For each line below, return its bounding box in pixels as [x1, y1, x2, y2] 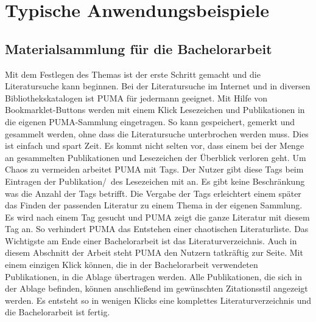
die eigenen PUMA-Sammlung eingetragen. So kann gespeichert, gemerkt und [5, 115, 295, 128]
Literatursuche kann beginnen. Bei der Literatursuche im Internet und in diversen [5, 80, 311, 92]
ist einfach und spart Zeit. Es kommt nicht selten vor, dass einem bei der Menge [5, 139, 304, 152]
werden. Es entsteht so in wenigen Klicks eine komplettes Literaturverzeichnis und [5, 293, 312, 306]
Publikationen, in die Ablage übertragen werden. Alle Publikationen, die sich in [5, 270, 302, 283]
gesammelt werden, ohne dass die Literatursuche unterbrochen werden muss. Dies [5, 127, 309, 140]
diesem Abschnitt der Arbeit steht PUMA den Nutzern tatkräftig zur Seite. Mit [5, 246, 303, 259]
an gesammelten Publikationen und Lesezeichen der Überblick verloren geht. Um [5, 151, 306, 163]
